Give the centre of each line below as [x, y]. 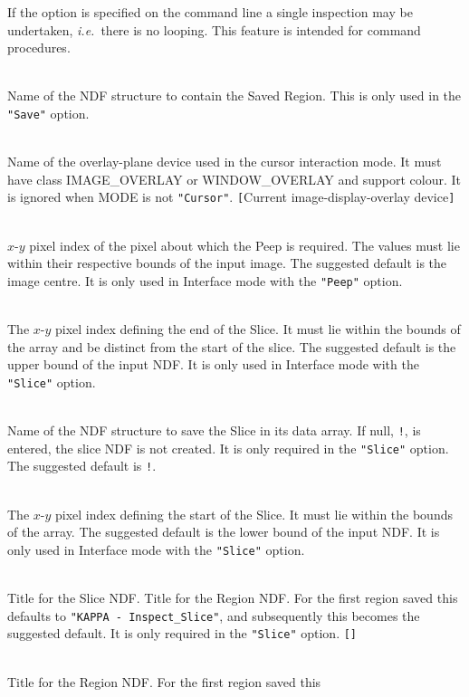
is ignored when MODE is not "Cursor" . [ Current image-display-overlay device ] [231, 197]
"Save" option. [48, 113]
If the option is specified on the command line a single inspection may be [210, 12]
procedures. [39, 48]
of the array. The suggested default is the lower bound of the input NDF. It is [224, 532]
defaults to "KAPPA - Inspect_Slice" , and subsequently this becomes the [214, 615]
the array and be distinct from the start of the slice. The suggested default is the [232, 346]
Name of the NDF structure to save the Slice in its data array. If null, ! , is [214, 430]
